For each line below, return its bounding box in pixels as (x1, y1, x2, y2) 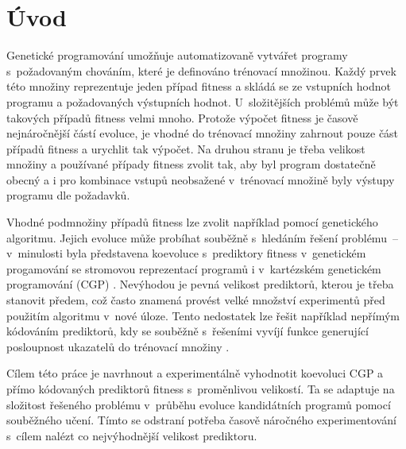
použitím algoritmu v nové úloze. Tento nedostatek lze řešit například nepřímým (6, 307, 400, 323)
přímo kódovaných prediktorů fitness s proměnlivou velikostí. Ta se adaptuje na (6, 381, 395, 397)
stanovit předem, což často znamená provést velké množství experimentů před (6, 292, 385, 308)
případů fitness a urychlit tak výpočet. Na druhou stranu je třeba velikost (6, 140, 365, 157)
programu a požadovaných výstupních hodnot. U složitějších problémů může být (6, 93, 399, 110)
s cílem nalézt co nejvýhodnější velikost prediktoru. (6, 427, 257, 443)
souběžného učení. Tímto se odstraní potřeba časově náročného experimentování (6, 412, 396, 428)
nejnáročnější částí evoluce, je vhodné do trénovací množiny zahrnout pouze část (6, 125, 399, 141)
